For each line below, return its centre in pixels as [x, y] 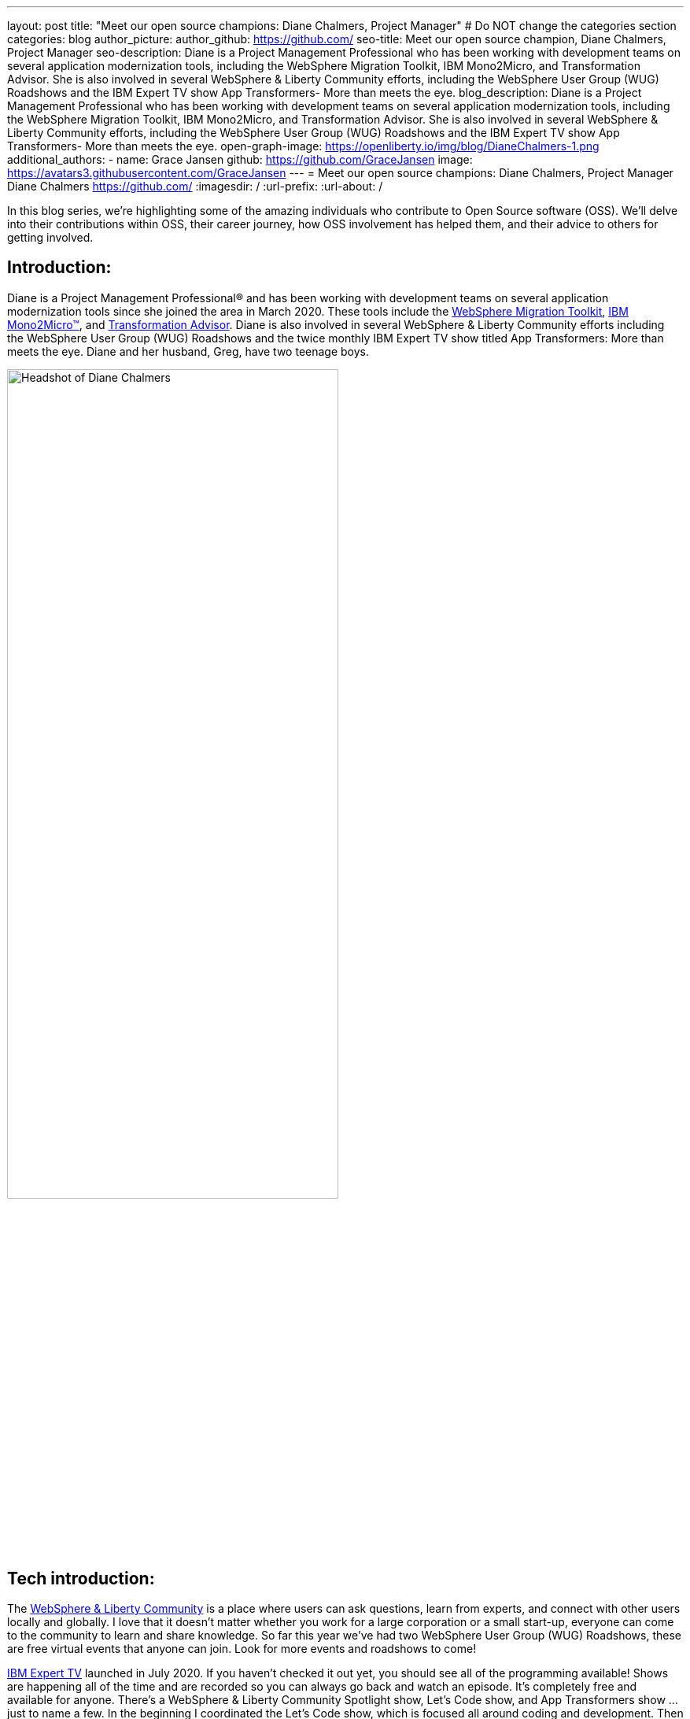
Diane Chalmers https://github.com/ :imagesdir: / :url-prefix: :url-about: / [195, 186]
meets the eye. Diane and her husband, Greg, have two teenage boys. [188, 351]
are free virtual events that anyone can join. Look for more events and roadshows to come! [242, 1649]
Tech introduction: [81, 1578]
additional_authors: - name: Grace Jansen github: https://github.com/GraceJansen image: [240, 159]
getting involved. [50, 237]
